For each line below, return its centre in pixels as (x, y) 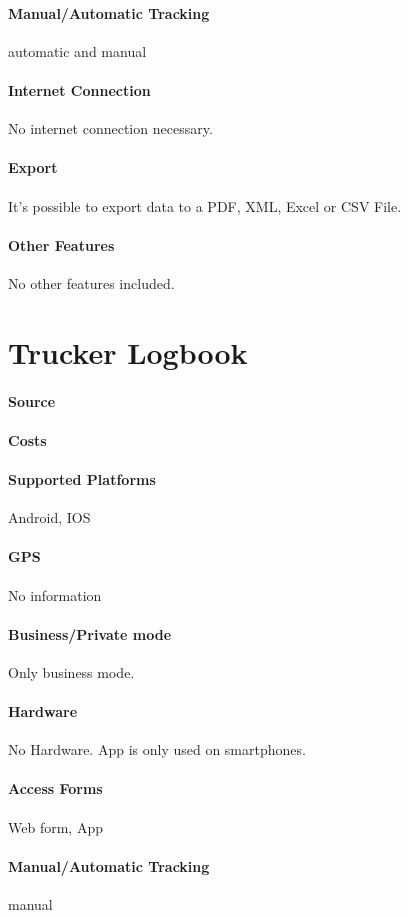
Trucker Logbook (128, 351)
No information (55, 594)
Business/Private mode (90, 633)
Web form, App (55, 826)
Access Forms (55, 788)
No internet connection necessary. (110, 128)
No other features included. (91, 282)
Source (32, 400)
